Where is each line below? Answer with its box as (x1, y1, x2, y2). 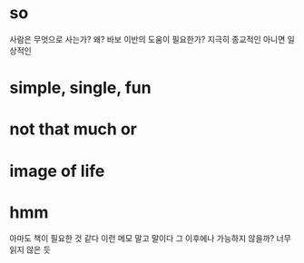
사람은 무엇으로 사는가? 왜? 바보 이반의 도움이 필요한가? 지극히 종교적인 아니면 (9, 34, 286, 44)
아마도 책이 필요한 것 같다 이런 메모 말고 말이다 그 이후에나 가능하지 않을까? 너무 (9, 233, 292, 244)
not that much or (9, 119, 138, 140)
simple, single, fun (9, 78, 152, 98)
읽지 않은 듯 (9, 244, 52, 256)
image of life (9, 161, 105, 181)
